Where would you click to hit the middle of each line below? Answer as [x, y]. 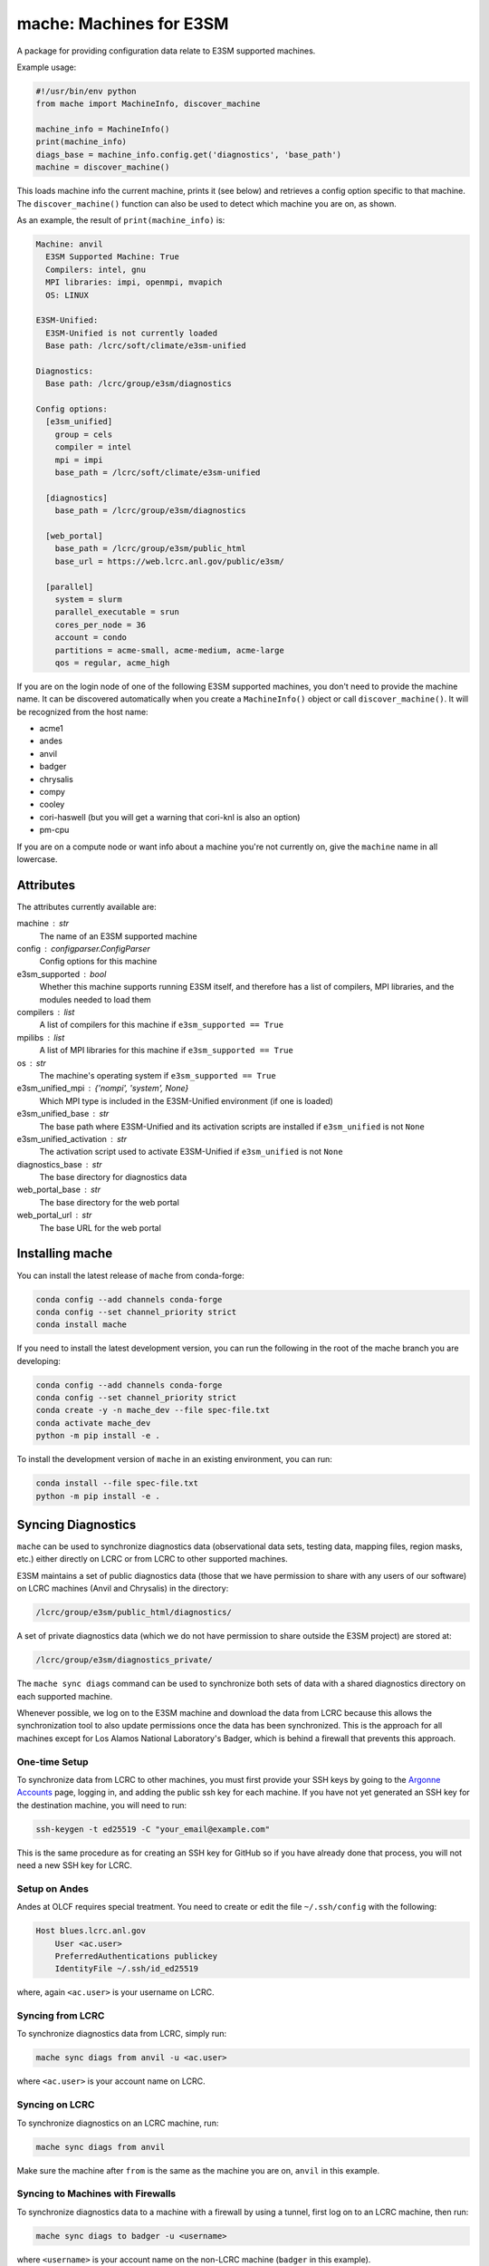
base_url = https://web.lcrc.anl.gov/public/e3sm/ [169, 561]
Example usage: [47, 67]
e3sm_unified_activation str [72, 1138]
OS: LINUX [67, 295]
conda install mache [81, 1325]
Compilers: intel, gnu [96, 269]
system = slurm [88, 599]
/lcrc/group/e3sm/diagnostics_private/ [124, 1660]
